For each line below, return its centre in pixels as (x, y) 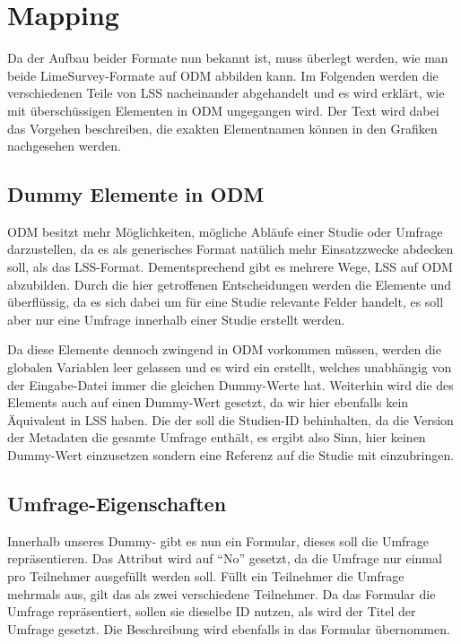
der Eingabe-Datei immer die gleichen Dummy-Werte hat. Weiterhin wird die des (230, 384)
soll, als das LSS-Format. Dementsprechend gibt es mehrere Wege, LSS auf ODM (230, 267)
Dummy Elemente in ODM (136, 194)
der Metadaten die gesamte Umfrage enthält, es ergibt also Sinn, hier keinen (217, 437)
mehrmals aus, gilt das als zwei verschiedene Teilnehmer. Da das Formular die (222, 593)
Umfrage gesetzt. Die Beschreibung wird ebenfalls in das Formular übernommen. (229, 628)
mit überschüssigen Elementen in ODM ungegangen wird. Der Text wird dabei (223, 110)
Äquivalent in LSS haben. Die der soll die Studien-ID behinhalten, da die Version (230, 419)
